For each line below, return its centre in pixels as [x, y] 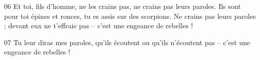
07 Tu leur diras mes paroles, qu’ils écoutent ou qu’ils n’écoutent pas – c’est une [127, 42]
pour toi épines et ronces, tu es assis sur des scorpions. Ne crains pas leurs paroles [130, 16]
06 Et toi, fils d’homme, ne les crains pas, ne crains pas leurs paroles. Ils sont [122, 6]
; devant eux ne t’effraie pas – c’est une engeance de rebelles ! [99, 26]
